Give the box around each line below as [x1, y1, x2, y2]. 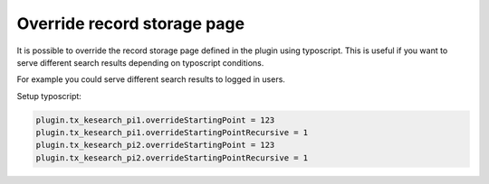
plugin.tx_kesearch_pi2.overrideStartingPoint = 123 [35, 140, 275, 151]
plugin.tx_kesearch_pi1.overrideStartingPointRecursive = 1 [35, 127, 309, 138]
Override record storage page [16, 14, 244, 33]
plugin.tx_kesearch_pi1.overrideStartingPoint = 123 [35, 115, 275, 125]
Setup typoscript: [16, 90, 81, 101]
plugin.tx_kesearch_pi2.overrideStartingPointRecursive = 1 [35, 152, 309, 162]
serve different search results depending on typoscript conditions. [16, 57, 264, 68]
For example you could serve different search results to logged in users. [16, 74, 285, 85]
